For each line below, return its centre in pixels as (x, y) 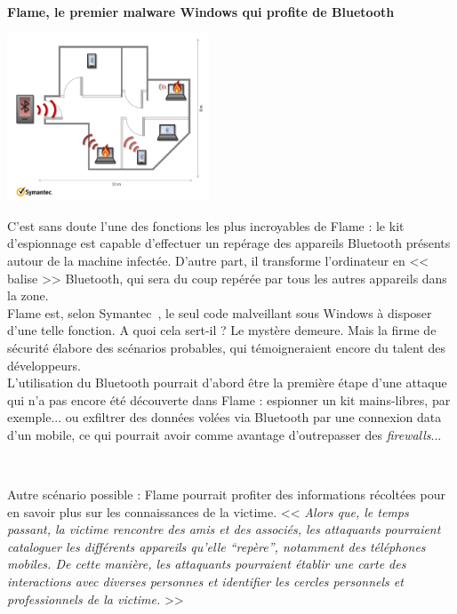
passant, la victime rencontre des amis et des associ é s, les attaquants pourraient (224, 529)
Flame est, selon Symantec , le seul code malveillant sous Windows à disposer (220, 312)
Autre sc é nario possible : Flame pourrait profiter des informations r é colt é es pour (226, 494)
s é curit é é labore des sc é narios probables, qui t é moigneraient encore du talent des (227, 347)
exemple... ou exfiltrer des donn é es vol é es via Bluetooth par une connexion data (224, 417)
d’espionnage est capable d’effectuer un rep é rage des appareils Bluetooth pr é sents (229, 243)
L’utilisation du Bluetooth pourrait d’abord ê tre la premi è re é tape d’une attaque (227, 383)
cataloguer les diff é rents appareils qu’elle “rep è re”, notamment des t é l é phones (216, 546)
